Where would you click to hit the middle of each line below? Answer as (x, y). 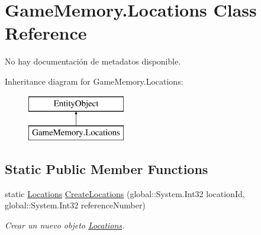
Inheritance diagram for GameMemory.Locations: (94, 81)
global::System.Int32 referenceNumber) (75, 205)
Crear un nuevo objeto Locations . (65, 225)
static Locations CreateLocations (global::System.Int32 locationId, (125, 193)
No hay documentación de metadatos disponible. (93, 61)
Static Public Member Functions (107, 169)
